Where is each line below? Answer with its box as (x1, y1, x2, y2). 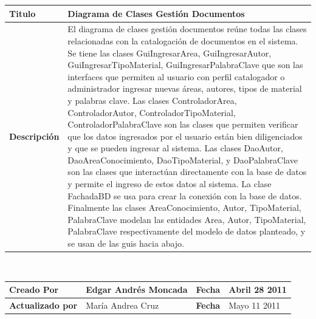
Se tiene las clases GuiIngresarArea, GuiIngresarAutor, (67, 46, 272, 59)
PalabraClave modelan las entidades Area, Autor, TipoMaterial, (67, 213, 306, 225)
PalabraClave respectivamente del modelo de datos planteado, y (67, 225, 306, 238)
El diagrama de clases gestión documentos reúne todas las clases (67, 22, 307, 35)
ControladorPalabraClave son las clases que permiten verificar (67, 118, 298, 131)
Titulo (9, 7, 36, 19)
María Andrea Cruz (86, 299, 159, 312)
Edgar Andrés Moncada (86, 283, 188, 296)
